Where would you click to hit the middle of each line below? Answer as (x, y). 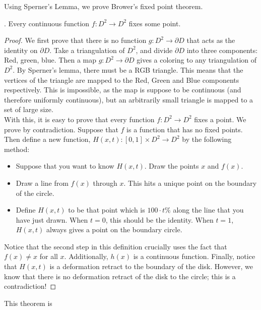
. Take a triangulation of (87, 50)
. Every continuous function (47, 23)
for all (49, 256)
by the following (207, 139)
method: (17, 149)
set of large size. (29, 109)
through (105, 183)
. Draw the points (172, 166)
